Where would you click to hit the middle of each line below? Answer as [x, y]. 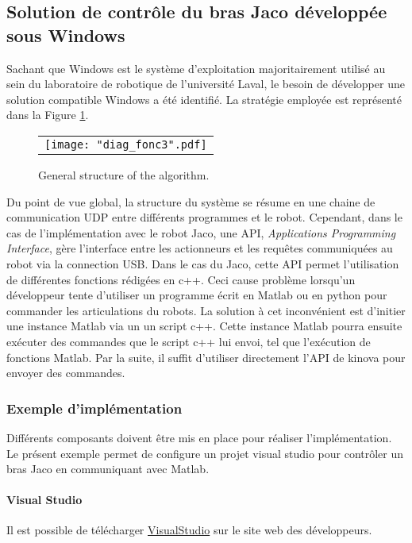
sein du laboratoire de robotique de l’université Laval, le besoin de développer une [206, 84]
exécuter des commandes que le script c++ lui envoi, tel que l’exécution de [189, 341]
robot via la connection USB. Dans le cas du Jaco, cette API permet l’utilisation [203, 263]
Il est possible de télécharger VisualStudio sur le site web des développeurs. [189, 530]
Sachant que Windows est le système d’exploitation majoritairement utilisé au [196, 68]
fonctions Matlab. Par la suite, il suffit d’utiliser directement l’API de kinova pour [206, 357]
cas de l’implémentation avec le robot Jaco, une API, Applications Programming [201, 232]
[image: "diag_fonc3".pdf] [126, 144]
